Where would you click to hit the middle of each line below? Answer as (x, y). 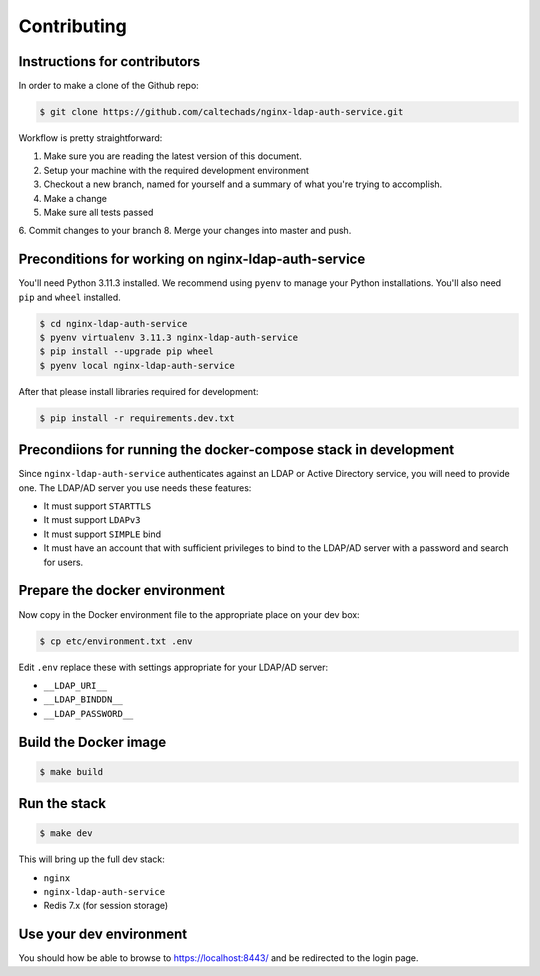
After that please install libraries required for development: (138, 391)
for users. (63, 562)
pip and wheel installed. (70, 297)
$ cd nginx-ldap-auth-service (113, 323)
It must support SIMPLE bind (102, 534)
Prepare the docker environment (121, 590)
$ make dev (66, 833)
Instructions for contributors (109, 61)
